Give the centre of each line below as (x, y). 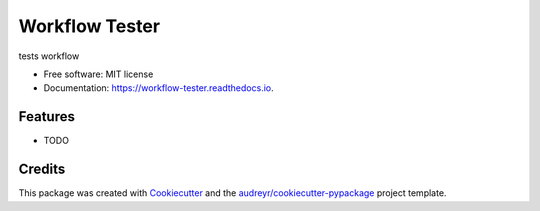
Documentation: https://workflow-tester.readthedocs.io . (158, 88)
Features (46, 116)
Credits (42, 169)
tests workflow (49, 56)
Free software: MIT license (98, 74)
